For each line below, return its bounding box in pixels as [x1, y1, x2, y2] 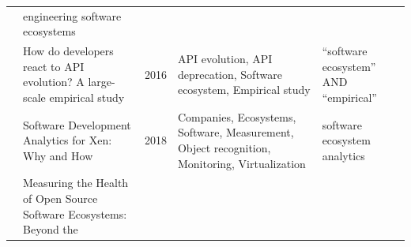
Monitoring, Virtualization [177, 155, 306, 171]
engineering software [23, 7, 122, 24]
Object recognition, [177, 140, 271, 155]
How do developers [23, 43, 114, 59]
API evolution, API [177, 50, 273, 66]
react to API [23, 58, 85, 74]
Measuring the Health [23, 174, 129, 191]
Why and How [23, 147, 93, 163]
